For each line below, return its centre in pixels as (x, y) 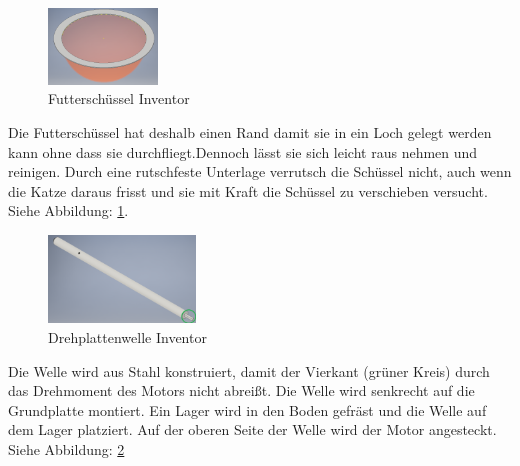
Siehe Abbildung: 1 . (68, 210)
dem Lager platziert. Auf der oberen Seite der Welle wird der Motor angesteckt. (252, 429)
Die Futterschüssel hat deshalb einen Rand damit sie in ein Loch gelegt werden (250, 131)
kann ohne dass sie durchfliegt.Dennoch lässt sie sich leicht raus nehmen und (243, 151)
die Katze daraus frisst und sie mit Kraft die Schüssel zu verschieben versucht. (248, 190)
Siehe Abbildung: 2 (66, 449)
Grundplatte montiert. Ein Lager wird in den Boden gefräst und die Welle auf (247, 409)
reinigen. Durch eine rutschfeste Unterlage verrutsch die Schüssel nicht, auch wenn (260, 171)
